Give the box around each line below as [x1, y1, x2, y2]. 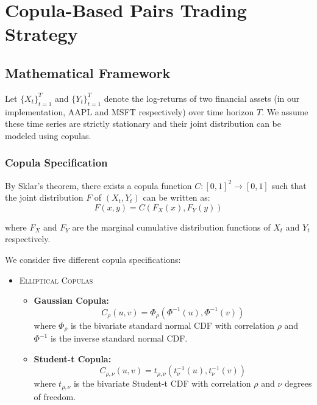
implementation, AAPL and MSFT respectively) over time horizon [5, 105, 254, 118]
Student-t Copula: [34, 352, 112, 365]
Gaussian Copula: [34, 294, 109, 307]
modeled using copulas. [5, 129, 91, 142]
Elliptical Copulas [19, 273, 93, 286]
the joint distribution [5, 191, 84, 204]
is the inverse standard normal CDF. [50, 332, 188, 345]
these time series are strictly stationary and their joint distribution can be [5, 117, 281, 130]
